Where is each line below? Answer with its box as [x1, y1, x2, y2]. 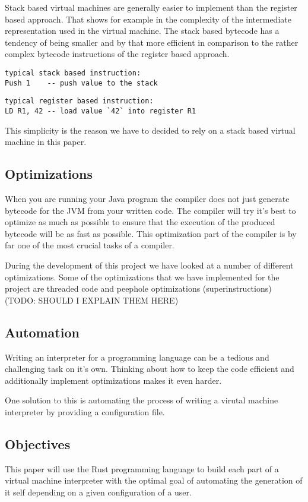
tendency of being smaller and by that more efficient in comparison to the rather [5, 36, 299, 48]
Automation [5, 323, 80, 341]
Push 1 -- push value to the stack [5, 78, 158, 87]
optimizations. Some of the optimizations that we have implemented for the [5, 270, 280, 283]
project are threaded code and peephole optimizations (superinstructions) [5, 282, 272, 295]
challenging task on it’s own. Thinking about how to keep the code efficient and [5, 362, 294, 375]
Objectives [5, 434, 71, 453]
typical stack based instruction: [5, 68, 141, 77]
